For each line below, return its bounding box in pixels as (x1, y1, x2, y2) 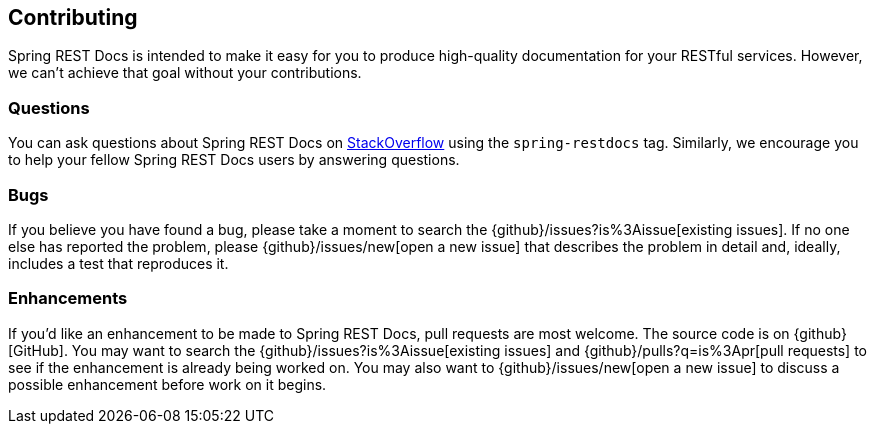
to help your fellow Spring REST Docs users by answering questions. (8, 151, 460, 169)
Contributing (8, 5, 138, 30)
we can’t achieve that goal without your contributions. (8, 64, 362, 82)
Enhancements (8, 288, 128, 309)
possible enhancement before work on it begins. (8, 375, 327, 393)
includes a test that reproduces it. (8, 254, 229, 272)
